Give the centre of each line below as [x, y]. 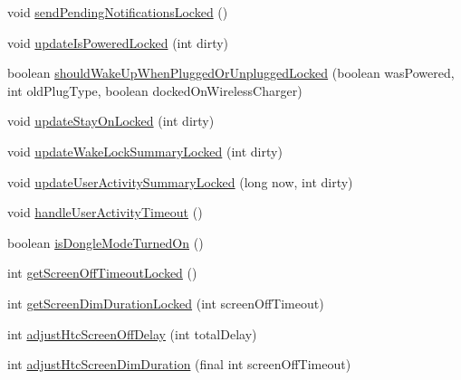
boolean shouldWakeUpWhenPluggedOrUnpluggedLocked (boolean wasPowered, [231, 73]
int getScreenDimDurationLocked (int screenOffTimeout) [166, 303]
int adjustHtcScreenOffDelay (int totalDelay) [132, 333]
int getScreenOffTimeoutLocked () [102, 273]
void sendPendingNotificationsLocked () [118, 12]
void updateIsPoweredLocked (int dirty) [118, 42]
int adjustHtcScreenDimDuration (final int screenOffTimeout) [179, 364]
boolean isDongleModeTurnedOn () [106, 242]
